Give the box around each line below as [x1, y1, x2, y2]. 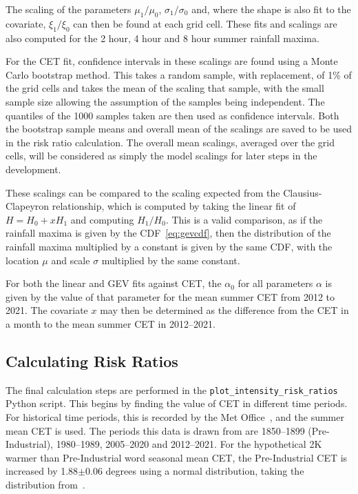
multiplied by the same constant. [101, 253, 240, 267]
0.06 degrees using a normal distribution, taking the [85, 464, 304, 478]
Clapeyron [6, 199, 50, 213]
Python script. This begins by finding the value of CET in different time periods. [6, 396, 348, 411]
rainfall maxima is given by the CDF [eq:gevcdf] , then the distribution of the [6, 226, 331, 240]
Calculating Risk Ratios [6, 350, 178, 371]
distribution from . [6, 477, 85, 491]
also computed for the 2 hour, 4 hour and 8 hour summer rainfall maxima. [6, 30, 319, 45]
